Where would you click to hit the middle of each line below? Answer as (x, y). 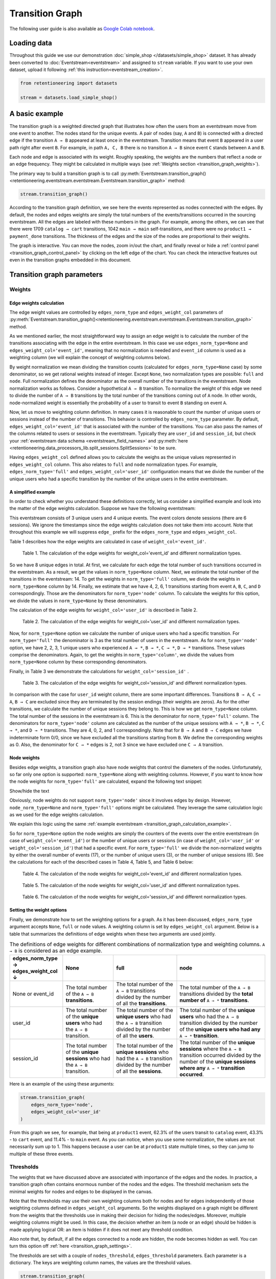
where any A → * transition (212, 1068)
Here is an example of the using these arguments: (62, 1084)
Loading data (31, 43)
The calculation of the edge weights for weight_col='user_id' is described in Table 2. (103, 610)
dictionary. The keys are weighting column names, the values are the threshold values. (100, 1263)
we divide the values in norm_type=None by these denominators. (78, 601)
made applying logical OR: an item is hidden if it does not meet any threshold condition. (101, 1229)
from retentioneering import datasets (69, 83)
